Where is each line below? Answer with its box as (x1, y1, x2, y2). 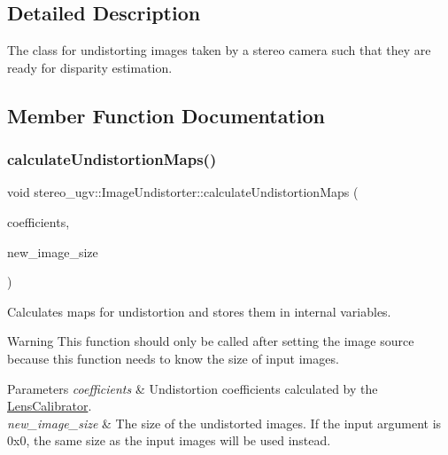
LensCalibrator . (7, 396, 92, 415)
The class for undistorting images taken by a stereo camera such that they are (7, 41, 431, 59)
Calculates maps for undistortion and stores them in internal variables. (7, 302, 391, 320)
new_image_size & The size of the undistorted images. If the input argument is (7, 413, 442, 432)
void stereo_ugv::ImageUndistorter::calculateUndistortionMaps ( (7, 183, 359, 201)
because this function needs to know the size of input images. (7, 349, 339, 367)
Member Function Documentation (7, 101, 326, 129)
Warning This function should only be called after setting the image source (7, 332, 414, 350)
